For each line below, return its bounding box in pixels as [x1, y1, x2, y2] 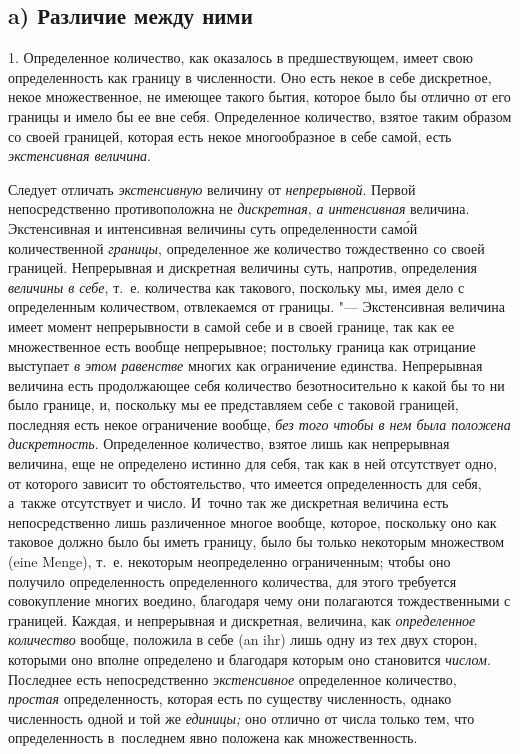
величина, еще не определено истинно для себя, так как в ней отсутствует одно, [8, 453, 498, 474]
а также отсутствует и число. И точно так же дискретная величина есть [8, 492, 449, 513]
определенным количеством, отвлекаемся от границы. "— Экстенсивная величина [8, 296, 505, 317]
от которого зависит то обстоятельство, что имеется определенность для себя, [8, 472, 482, 493]
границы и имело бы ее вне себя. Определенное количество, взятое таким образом [8, 105, 512, 126]
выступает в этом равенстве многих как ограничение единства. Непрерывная [8, 355, 483, 376]
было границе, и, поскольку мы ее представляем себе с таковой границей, [8, 394, 459, 415]
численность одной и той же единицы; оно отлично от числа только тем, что [8, 707, 475, 728]
